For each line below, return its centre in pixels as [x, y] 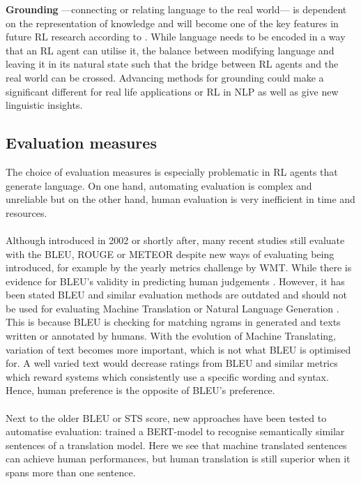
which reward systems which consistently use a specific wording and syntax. [167, 376]
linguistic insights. [44, 105]
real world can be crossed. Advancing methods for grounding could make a [165, 77]
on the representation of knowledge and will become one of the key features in [172, 23]
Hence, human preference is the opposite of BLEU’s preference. [140, 390]
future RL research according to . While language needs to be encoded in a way [176, 37]
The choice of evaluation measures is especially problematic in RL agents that [172, 171]
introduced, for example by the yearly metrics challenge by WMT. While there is [179, 267]
